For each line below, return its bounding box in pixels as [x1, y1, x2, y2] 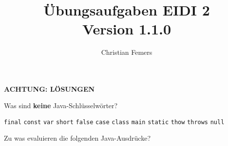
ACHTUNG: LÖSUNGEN [4, 83, 95, 94]
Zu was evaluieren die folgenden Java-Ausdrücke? [4, 132, 151, 143]
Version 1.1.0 [82, 19, 171, 39]
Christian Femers [101, 47, 152, 57]
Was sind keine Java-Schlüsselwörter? [4, 100, 118, 110]
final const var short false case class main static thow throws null [4, 119, 225, 126]
